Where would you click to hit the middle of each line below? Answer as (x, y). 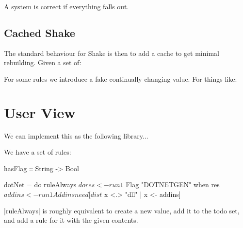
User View (40, 112)
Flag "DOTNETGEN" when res (173, 184)
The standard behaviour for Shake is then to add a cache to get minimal (112, 53)
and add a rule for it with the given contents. (71, 220)
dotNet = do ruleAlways (40, 184)
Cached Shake (40, 32)
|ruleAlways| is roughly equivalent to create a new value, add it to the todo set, (122, 210)
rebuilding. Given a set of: (43, 62)
